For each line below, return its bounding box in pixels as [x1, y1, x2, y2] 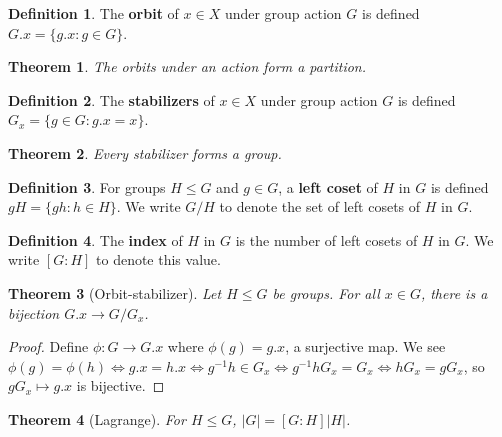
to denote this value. [96, 249, 221, 270]
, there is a [420, 282, 488, 303]
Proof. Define [8, 336, 89, 357]
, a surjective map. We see [285, 336, 446, 357]
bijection [8, 302, 60, 323]
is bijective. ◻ [76, 375, 165, 396]
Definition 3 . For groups [8, 176, 166, 197]
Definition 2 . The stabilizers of [8, 89, 215, 110]
